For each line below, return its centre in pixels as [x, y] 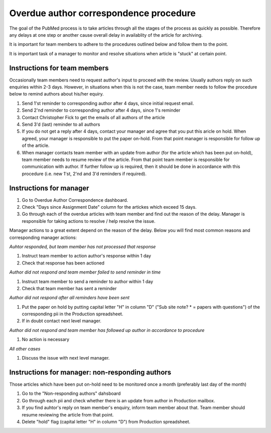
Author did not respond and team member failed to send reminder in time [85, 272]
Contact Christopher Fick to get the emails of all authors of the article [93, 117]
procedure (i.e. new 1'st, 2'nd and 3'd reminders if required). [84, 174]
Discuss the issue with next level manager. [66, 358]
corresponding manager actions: [43, 237]
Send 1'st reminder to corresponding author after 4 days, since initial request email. [108, 103]
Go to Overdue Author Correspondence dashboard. [75, 200]
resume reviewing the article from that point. [68, 414]
